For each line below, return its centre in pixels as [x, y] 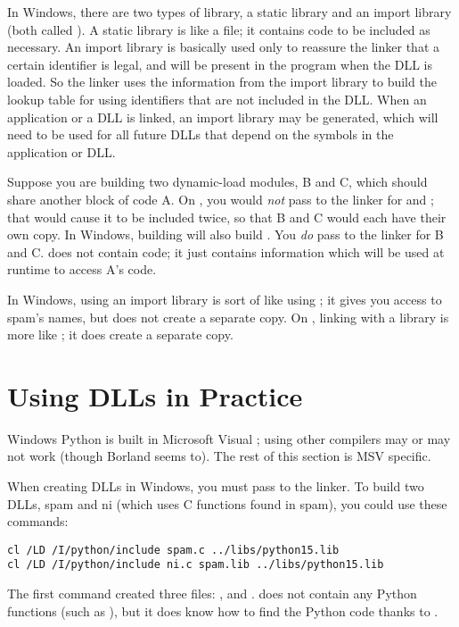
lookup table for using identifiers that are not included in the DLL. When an [217, 99]
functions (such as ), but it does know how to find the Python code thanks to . [223, 610]
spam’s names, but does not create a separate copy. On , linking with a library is [228, 317]
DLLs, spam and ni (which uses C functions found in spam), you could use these [227, 503]
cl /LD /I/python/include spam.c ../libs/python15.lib [173, 550]
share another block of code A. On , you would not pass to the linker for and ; [221, 199]
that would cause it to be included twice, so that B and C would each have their [227, 217]
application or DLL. [61, 151]
